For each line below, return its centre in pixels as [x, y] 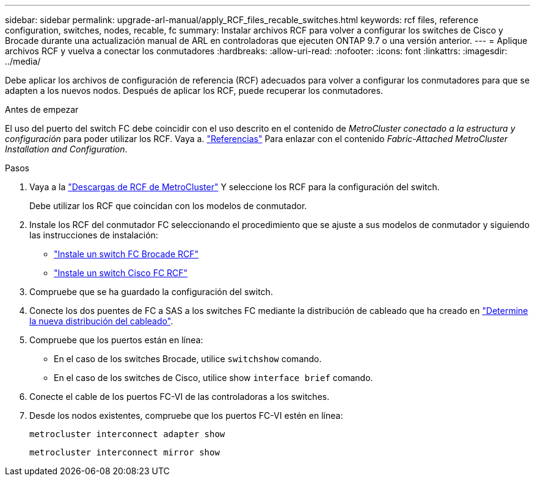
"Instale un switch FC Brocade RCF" [126, 254]
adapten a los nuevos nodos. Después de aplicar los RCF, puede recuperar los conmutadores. [194, 91]
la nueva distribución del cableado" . [101, 321]
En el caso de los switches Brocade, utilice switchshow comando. [188, 359]
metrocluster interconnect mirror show [125, 452]
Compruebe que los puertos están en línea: [116, 340]
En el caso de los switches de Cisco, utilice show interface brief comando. [213, 378]
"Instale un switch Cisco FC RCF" [121, 273]
